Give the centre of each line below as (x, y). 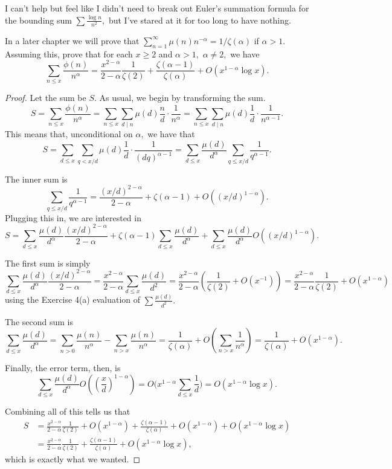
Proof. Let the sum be (46, 97)
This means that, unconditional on (69, 134)
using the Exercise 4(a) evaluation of (72, 299)
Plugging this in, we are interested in (73, 217)
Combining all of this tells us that (68, 411)
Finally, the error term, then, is (63, 368)
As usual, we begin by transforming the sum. (182, 97)
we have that (171, 134)
